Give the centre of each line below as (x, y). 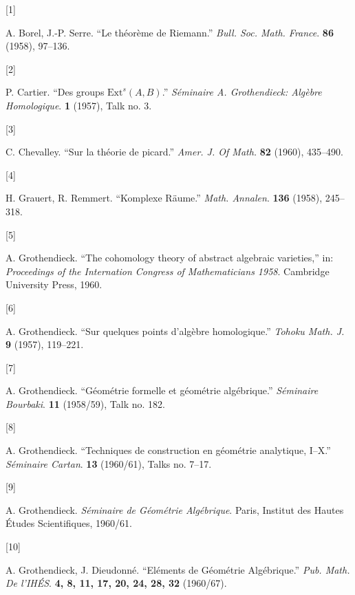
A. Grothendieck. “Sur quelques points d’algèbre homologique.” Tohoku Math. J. (175, 331)
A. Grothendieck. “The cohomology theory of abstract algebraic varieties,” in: (170, 258)
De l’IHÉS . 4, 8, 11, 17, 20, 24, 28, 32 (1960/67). (116, 583)
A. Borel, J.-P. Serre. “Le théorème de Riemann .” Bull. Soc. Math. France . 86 (170, 32)
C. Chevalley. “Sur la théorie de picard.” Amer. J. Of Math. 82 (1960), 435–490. (174, 152)
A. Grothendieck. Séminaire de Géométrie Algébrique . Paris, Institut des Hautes (175, 509)
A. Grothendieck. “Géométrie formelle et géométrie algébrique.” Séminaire (162, 390)
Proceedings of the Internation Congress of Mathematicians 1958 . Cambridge (168, 271)
